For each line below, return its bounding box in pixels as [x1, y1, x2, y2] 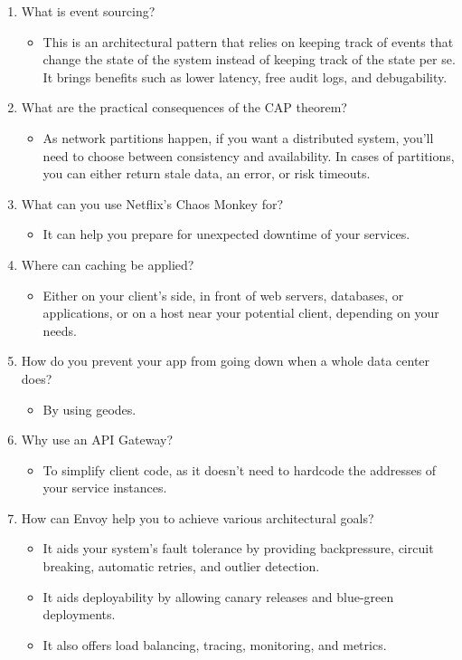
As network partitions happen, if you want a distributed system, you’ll [42, 128, 434, 147]
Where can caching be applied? [21, 254, 194, 273]
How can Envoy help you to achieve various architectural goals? [21, 508, 374, 527]
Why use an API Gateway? [21, 430, 173, 449]
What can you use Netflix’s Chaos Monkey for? [21, 194, 284, 213]
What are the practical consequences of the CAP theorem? [21, 98, 347, 117]
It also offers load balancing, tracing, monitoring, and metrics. [42, 635, 387, 654]
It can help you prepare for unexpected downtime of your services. [42, 225, 410, 244]
